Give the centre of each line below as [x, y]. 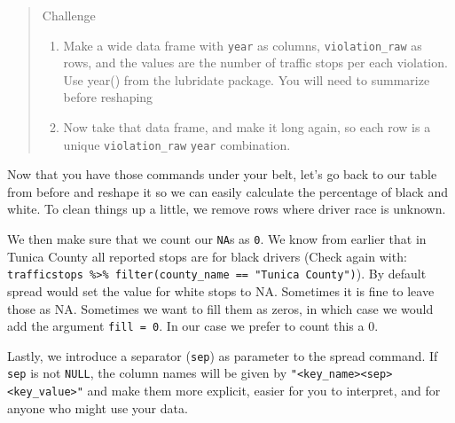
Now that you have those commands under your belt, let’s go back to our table [222, 174]
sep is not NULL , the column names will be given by [147, 373]
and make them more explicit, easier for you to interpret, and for [264, 391]
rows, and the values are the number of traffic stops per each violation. [255, 63]
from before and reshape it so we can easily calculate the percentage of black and [227, 191]
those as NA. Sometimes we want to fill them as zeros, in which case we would [220, 308]
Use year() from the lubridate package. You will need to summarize [247, 79]
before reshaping [108, 97]
